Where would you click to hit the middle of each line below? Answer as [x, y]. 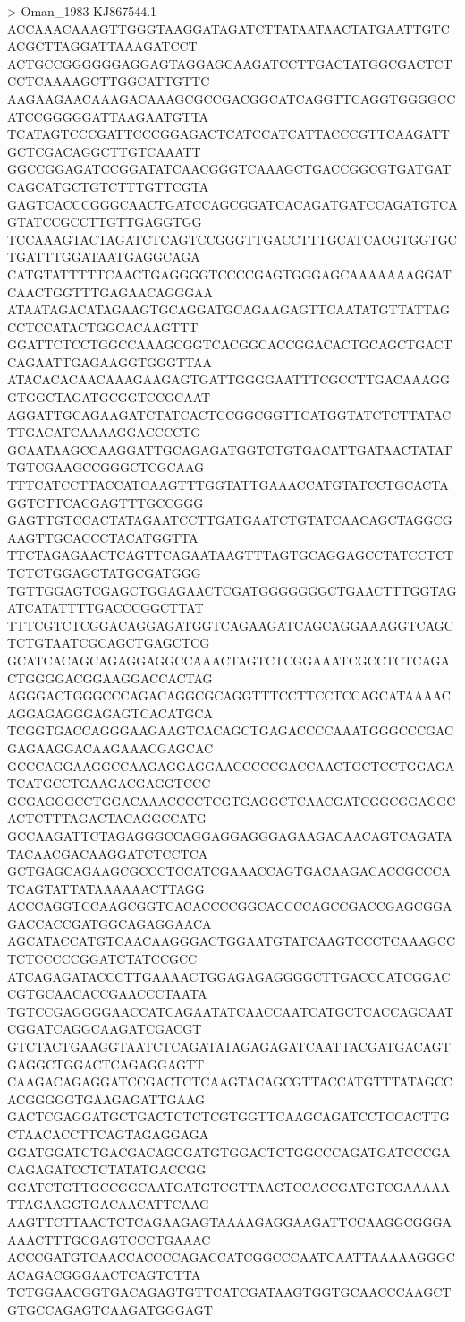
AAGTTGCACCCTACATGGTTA [103, 537]
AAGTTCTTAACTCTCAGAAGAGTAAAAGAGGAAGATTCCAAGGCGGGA [230, 1221]
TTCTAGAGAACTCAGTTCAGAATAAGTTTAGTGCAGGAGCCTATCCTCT [231, 555]
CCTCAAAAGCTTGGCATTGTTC [109, 81]
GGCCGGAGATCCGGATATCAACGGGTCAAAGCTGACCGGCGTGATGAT [229, 169]
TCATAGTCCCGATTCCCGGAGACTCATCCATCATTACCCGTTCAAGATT [228, 134]
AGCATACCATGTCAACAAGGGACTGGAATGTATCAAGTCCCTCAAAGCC [232, 941]
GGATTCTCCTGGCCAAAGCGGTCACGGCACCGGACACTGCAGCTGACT [230, 344]
